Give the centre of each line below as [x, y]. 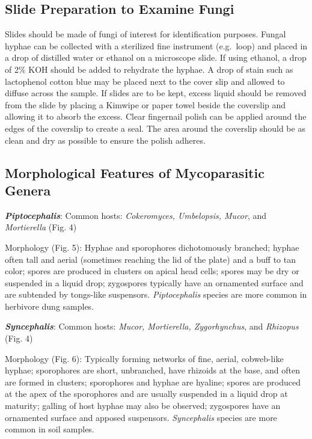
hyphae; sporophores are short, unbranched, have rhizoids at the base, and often [153, 370]
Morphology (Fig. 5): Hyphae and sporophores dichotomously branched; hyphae [152, 247]
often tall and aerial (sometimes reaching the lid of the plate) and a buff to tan [151, 259]
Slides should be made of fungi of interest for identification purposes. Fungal [145, 34]
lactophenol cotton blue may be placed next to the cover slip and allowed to [145, 81]
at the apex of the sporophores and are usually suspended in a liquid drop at [146, 394]
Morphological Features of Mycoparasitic [135, 172]
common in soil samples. [50, 429]
